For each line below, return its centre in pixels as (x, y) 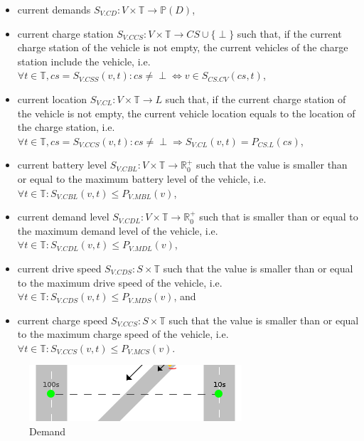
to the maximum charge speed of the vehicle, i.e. (123, 334)
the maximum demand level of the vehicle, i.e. (118, 230)
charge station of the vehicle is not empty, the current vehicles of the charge (183, 47)
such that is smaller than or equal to (279, 217)
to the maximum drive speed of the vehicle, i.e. (120, 282)
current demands (54, 9)
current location (52, 99)
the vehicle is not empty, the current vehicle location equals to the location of (186, 113)
